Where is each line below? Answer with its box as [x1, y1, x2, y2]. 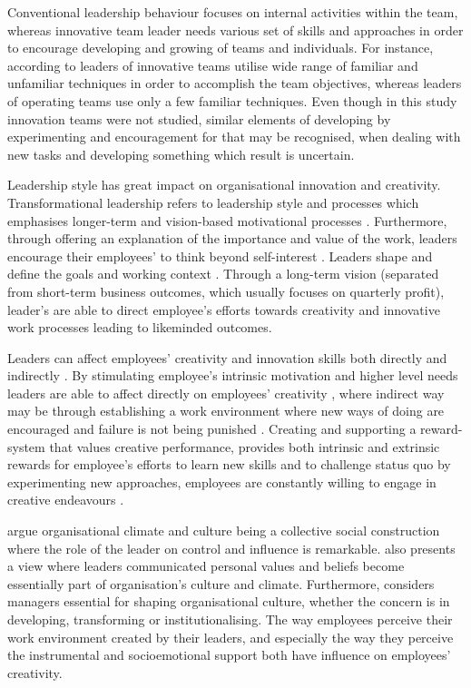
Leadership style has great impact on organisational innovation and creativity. [7, 175, 441, 194]
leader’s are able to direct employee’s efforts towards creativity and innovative [7, 300, 440, 319]
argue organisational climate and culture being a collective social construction [7, 521, 440, 540]
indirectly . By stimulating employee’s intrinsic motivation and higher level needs [7, 366, 458, 385]
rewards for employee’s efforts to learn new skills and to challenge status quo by [7, 455, 451, 474]
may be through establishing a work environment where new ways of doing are [7, 401, 445, 420]
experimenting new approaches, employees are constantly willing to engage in [7, 472, 437, 491]
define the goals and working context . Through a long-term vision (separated [7, 264, 439, 283]
